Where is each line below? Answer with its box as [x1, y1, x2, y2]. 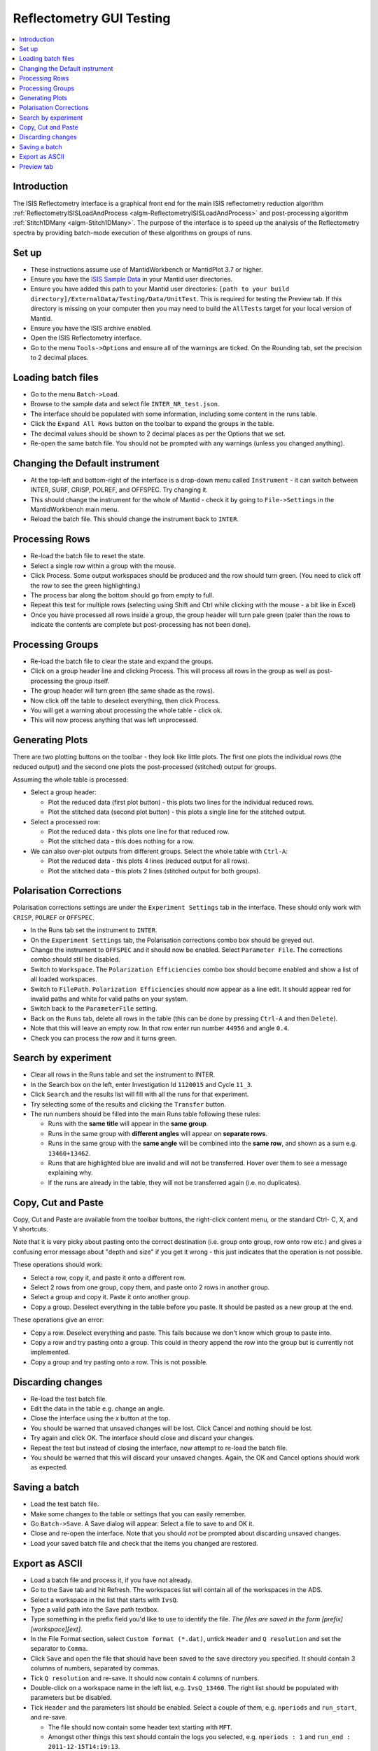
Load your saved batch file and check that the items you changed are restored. [30, 1539, 258, 1547]
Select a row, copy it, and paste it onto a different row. [30, 1273, 186, 1282]
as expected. [30, 1463, 68, 1472]
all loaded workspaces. [30, 975, 97, 983]
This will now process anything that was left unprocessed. [30, 716, 199, 724]
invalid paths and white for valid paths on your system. [30, 995, 188, 1003]
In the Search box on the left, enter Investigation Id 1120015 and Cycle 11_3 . [30, 1080, 253, 1088]
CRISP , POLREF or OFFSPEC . [13, 913, 94, 921]
